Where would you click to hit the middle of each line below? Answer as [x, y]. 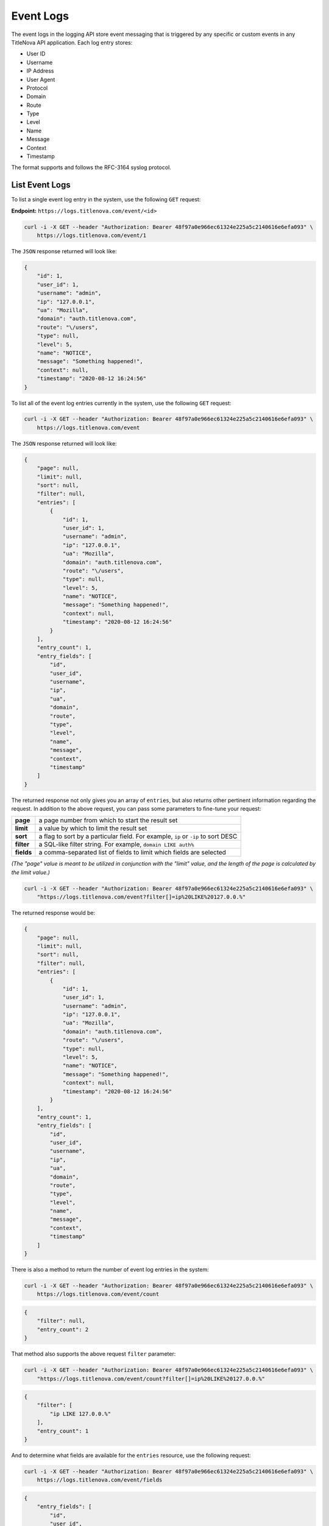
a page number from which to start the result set [108, 820]
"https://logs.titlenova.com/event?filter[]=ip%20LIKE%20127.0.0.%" [141, 897]
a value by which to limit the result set [93, 828]
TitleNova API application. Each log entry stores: [72, 42]
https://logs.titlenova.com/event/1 [91, 236]
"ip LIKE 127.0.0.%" [80, 1414]
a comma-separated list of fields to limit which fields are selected [133, 853]
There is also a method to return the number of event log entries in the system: [110, 1270]
